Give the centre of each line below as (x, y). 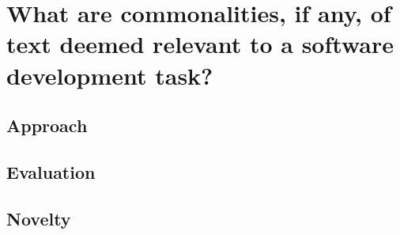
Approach (47, 125)
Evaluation (51, 171)
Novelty (39, 218)
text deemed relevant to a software (200, 44)
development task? (110, 75)
